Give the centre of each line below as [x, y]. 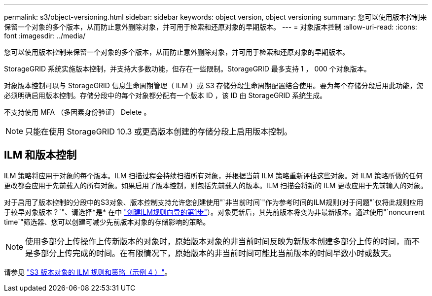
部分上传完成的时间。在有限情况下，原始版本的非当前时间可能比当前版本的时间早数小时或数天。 [219, 253]
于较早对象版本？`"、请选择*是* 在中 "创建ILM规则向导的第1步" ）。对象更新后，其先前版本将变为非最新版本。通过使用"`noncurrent [214, 212]
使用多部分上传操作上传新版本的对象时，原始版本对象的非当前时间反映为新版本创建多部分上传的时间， [215, 241]
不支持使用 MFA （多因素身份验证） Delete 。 [77, 112]
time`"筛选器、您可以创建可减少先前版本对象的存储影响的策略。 [107, 222]
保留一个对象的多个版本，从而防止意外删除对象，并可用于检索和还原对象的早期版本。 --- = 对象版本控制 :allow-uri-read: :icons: [211, 27]
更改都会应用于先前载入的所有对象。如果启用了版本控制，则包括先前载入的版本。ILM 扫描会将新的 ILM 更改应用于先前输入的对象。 [216, 185]
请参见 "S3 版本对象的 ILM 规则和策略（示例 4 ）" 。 [88, 272]
